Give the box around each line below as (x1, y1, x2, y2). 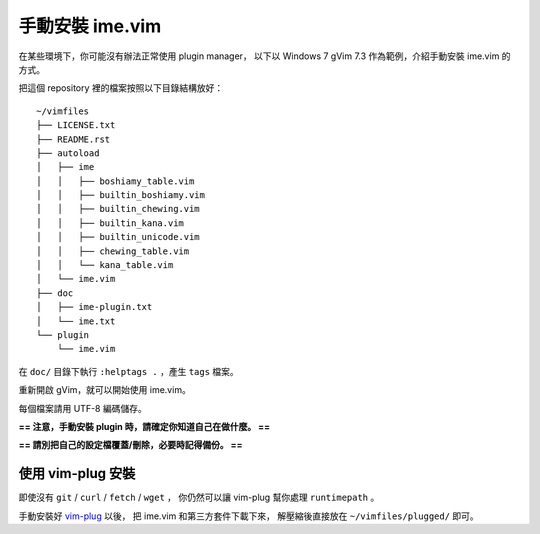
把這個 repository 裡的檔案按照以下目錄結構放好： (18, 82, 224, 94)
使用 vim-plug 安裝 (18, 465, 136, 482)
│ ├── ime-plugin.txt (36, 301, 153, 313)
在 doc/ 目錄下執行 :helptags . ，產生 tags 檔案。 (18, 365, 239, 377)
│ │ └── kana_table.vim (36, 260, 174, 271)
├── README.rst (36, 133, 111, 145)
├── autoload (36, 147, 100, 159)
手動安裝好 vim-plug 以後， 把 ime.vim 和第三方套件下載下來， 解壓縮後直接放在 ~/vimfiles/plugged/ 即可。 (18, 510, 479, 522)
